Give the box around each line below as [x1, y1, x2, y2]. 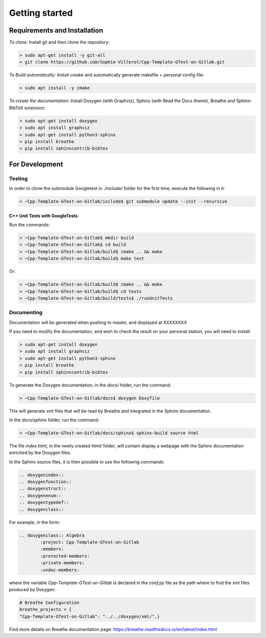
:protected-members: [40, 553, 90, 559]
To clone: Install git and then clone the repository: [9, 39, 110, 45]
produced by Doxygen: [9, 586, 56, 592]
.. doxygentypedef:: [19, 500, 69, 505]
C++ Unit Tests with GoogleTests [9, 213, 78, 219]
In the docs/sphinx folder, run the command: [9, 417, 100, 423]
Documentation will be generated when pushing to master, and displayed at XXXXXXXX [9, 319, 187, 325]
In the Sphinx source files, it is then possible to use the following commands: [9, 459, 165, 465]
